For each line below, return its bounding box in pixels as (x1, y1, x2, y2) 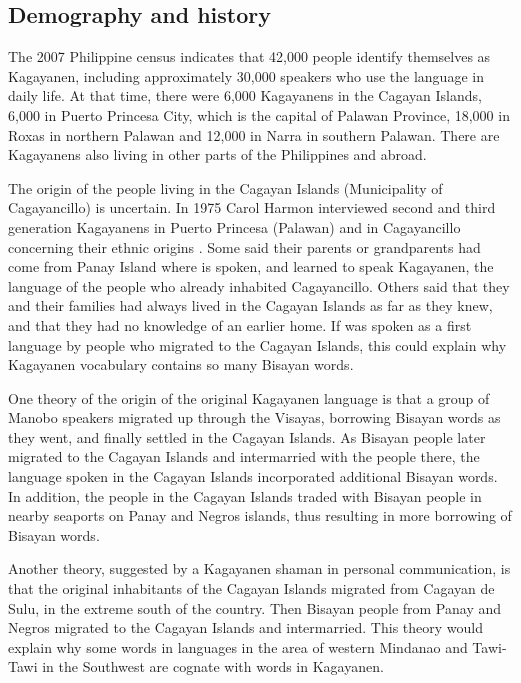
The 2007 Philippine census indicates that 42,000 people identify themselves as (8, 46, 491, 67)
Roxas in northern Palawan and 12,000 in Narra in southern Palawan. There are (8, 124, 500, 145)
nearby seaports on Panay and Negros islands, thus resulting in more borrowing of (8, 505, 512, 526)
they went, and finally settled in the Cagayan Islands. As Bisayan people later (8, 426, 486, 447)
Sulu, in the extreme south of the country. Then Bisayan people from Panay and (8, 597, 502, 618)
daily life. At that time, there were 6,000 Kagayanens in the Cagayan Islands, (8, 85, 482, 106)
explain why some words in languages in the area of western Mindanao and (8, 636, 468, 657)
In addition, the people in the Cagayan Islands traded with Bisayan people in (8, 485, 482, 506)
